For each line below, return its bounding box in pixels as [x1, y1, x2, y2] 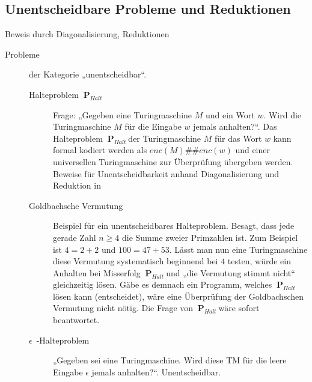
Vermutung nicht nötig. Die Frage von [53, 302, 194, 314]
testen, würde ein [227, 255, 291, 267]
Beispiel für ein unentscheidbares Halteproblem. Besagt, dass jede [53, 219, 295, 232]
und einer [235, 144, 270, 156]
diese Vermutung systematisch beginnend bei [53, 255, 218, 267]
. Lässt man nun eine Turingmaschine [169, 243, 308, 255]
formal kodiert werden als [53, 144, 147, 156]
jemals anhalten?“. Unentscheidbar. [91, 365, 221, 378]
